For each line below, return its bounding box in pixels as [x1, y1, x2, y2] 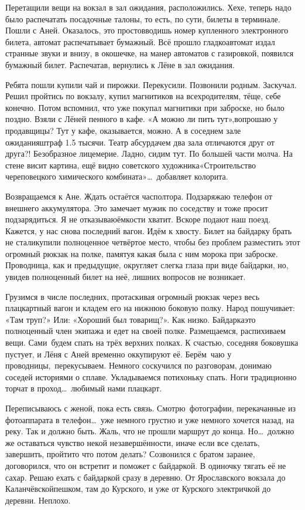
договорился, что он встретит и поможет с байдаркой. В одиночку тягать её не [5, 459, 286, 471]
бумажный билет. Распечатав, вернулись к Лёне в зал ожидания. [5, 58, 235, 70]
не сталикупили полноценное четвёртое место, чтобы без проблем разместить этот [5, 236, 300, 248]
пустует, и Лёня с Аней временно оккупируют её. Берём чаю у [5, 347, 232, 360]
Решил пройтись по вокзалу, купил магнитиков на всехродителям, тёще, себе [5, 90, 281, 102]
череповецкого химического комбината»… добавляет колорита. [5, 170, 228, 183]
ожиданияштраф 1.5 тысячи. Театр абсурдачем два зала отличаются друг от [5, 136, 275, 148]
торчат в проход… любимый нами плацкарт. [5, 382, 162, 394]
